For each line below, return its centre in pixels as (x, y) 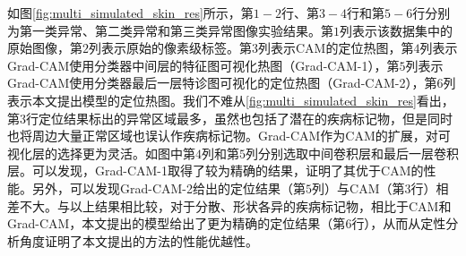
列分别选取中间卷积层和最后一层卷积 (352, 153)
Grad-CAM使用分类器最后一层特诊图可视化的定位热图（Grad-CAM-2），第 (222, 83)
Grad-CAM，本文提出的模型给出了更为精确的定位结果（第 (177, 223)
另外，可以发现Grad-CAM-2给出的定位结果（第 (169, 188)
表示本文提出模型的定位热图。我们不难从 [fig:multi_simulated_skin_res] (212, 100)
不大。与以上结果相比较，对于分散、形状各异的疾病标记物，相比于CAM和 (235, 205)
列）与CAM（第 (358, 188)
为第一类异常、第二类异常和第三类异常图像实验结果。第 (170, 30)
